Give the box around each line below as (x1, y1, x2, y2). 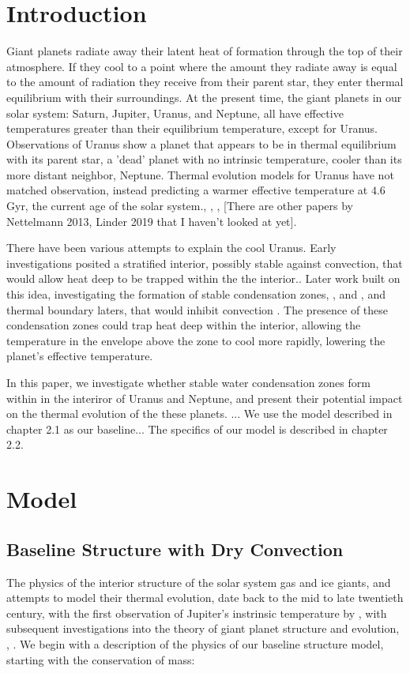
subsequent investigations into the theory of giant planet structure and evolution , (6, 620, 400, 637)
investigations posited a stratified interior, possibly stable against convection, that (6, 254, 403, 271)
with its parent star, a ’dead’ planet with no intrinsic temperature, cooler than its (6, 151, 402, 167)
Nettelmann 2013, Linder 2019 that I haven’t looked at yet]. (6, 212, 297, 229)
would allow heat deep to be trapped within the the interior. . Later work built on (6, 270, 401, 287)
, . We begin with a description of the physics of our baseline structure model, (6, 635, 384, 652)
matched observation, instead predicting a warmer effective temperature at (6, 182, 368, 198)
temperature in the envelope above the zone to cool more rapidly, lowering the (6, 332, 386, 348)
